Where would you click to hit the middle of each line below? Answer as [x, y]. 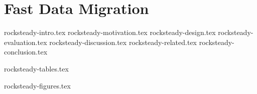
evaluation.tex [26, 42]
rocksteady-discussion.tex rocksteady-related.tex [123, 42]
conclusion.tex [26, 52]
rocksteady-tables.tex [36, 68]
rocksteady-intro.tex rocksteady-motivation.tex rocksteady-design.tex [110, 32]
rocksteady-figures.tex [37, 85]
